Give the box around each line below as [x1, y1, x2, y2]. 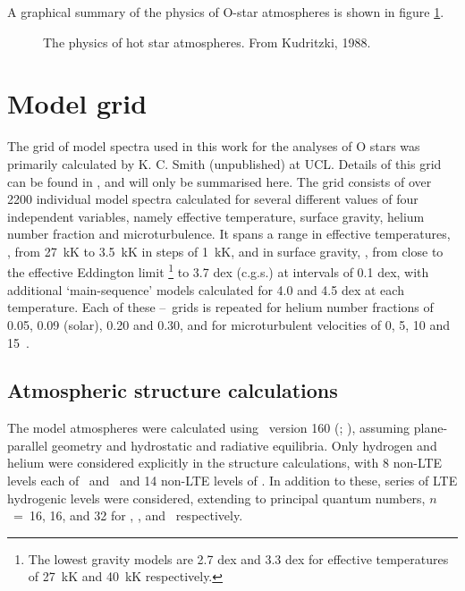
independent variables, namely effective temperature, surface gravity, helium [7, 207, 425, 225]
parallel [7, 435, 48, 454]
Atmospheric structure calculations [7, 376, 338, 404]
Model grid [7, 85, 148, 122]
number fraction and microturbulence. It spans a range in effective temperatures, [7, 224, 451, 243]
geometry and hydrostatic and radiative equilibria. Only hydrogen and [51, 435, 437, 454]
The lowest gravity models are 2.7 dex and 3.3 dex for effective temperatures [28, 549, 449, 568]
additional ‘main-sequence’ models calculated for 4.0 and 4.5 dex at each [7, 280, 404, 299]
